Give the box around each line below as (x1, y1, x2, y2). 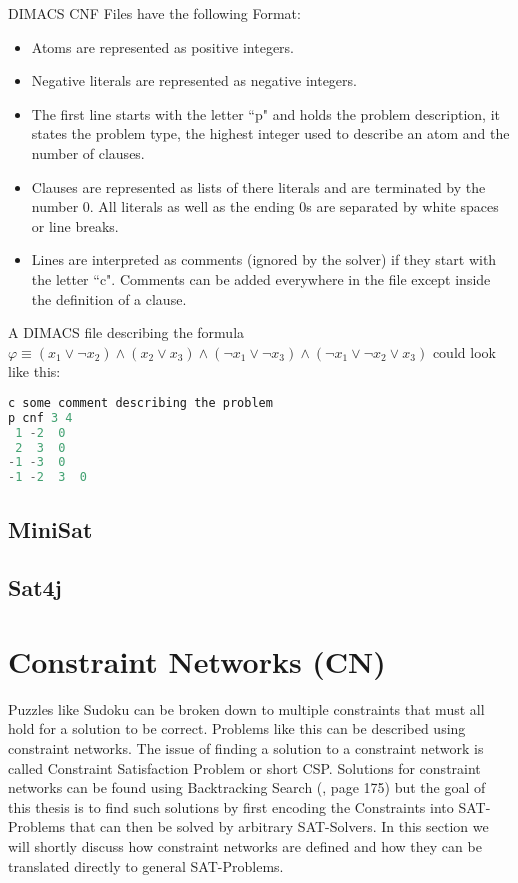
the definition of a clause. (31, 288, 187, 309)
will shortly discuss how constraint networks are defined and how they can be (8, 836, 482, 856)
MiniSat (8, 513, 93, 544)
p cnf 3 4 (8, 410, 73, 425)
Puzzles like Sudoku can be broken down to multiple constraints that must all (8, 698, 485, 719)
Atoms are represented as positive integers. (31, 36, 295, 57)
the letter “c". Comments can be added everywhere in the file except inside (31, 268, 491, 289)
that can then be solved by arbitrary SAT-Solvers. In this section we (69, 816, 489, 837)
